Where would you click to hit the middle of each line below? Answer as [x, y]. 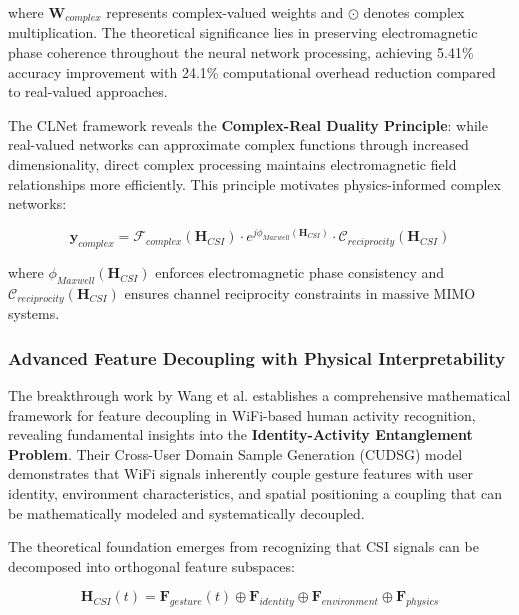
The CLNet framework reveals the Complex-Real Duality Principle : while [248, 124]
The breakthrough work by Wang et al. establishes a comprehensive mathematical [259, 395]
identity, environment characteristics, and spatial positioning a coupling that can [255, 493]
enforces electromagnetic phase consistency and [300, 272]
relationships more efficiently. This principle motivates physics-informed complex [254, 183]
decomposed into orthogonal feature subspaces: [151, 565]
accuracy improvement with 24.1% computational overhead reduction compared [252, 71]
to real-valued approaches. [88, 91]
